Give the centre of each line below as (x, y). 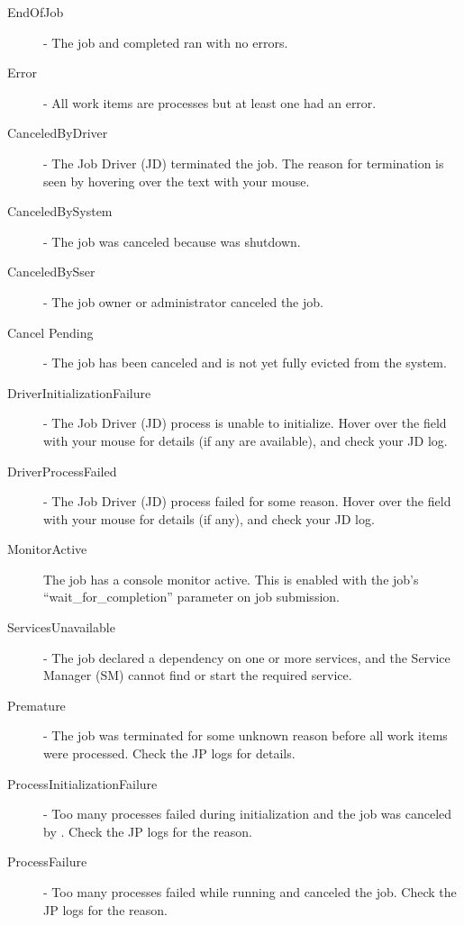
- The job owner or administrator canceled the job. (183, 301)
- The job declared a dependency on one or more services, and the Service (247, 657)
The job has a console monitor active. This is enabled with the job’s (231, 579)
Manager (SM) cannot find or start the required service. (198, 675)
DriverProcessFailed (62, 471)
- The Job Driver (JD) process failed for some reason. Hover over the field (247, 501)
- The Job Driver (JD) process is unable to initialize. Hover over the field (245, 423)
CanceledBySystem (60, 211)
